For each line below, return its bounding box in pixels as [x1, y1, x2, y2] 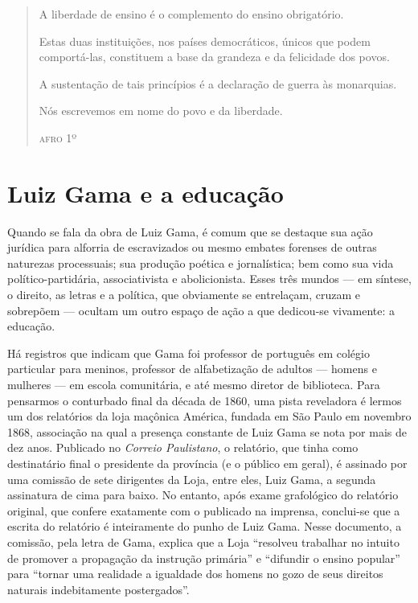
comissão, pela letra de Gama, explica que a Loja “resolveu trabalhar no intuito [7, 533, 400, 550]
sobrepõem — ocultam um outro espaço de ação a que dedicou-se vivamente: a [7, 301, 395, 318]
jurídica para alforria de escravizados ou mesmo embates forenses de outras [7, 239, 377, 256]
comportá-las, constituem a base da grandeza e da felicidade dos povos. [39, 48, 390, 65]
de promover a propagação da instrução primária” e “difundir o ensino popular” [7, 549, 400, 566]
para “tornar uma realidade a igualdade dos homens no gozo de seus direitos [7, 565, 383, 582]
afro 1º [39, 129, 77, 146]
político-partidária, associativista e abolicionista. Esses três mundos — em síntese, [7, 270, 412, 287]
